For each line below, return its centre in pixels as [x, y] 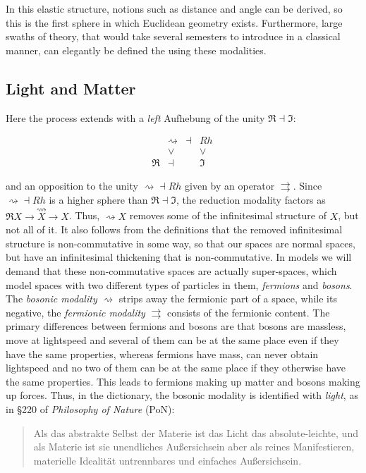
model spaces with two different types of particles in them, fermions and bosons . [179, 284]
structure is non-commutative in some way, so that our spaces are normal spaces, [181, 243]
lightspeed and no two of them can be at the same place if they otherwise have [176, 368]
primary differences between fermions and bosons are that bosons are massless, [176, 326]
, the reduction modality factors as [251, 199]
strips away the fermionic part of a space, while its [228, 299]
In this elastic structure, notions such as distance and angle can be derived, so [174, 8]
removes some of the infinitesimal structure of [228, 215]
